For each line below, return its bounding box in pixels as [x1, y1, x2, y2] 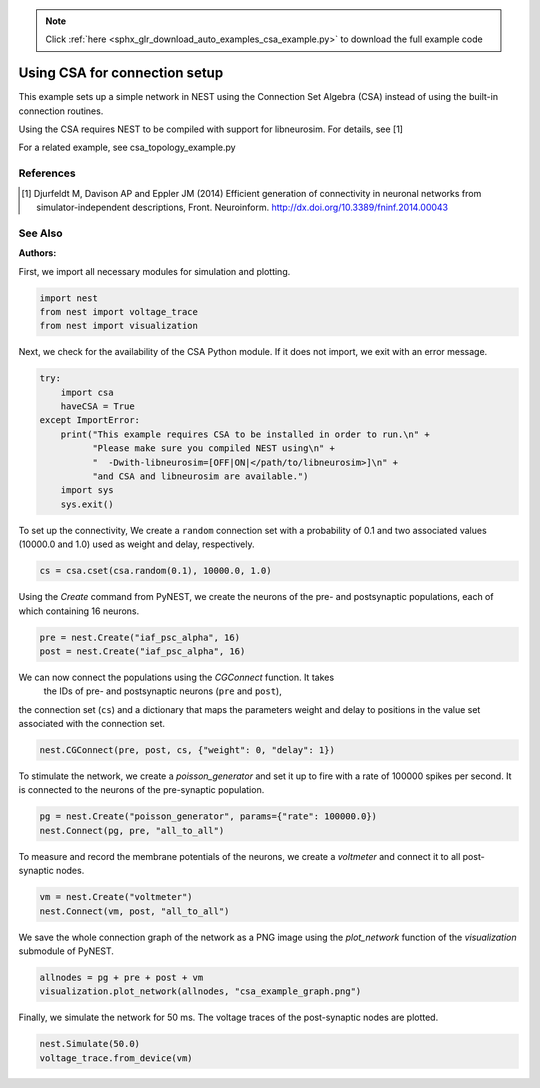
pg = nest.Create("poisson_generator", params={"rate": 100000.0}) [39, 811, 378, 822]
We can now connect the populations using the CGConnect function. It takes [18, 671, 335, 683]
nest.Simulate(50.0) [39, 1038, 140, 1050]
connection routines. [18, 105, 104, 117]
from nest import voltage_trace [39, 306, 199, 317]
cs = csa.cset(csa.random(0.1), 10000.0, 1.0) [39, 565, 272, 577]
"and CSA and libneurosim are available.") [91, 471, 309, 482]
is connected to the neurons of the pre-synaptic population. [18, 784, 265, 796]
